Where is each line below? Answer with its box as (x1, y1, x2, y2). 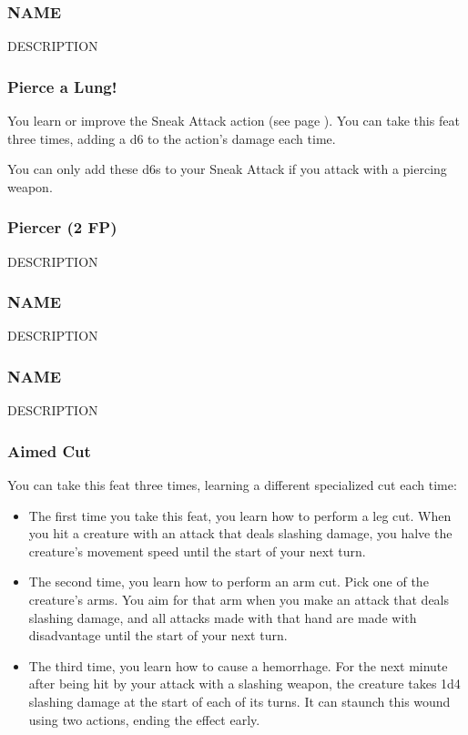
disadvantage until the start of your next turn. (28, 626, 288, 645)
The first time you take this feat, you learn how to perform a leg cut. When (28, 505, 452, 525)
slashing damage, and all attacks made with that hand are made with (28, 607, 417, 627)
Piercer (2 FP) (7, 216, 117, 239)
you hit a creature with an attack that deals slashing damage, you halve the (28, 524, 453, 543)
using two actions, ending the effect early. (28, 709, 260, 729)
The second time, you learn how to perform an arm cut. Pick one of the (28, 572, 429, 591)
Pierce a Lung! (7, 75, 117, 97)
